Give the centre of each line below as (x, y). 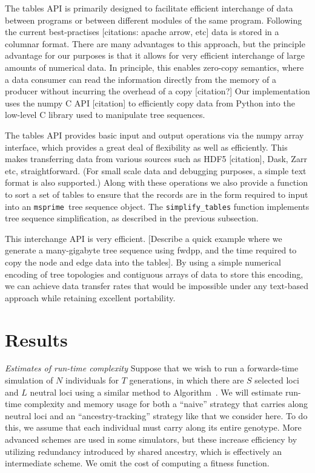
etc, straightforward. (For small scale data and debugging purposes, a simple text (156, 170)
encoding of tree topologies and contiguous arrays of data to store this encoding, (154, 274)
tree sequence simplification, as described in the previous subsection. (132, 218)
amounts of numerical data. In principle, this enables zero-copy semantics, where (154, 67)
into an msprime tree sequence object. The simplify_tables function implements (157, 206)
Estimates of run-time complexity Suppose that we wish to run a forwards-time (152, 368)
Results (36, 339)
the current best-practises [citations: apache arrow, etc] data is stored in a (142, 32)
